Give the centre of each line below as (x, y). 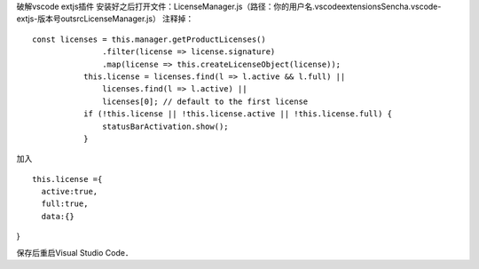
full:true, (65, 204)
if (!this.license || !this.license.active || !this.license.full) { (238, 114)
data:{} (58, 216)
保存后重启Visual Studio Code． (75, 252)
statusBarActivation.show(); (166, 126)
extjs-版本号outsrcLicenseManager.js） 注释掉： (105, 19)
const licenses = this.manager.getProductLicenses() (149, 39)
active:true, (70, 192)
